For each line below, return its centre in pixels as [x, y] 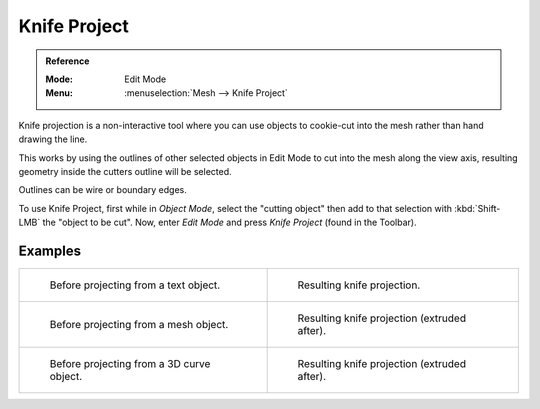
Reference [67, 61]
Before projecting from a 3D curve [130, 363]
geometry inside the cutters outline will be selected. [125, 171]
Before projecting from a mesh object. [139, 324]
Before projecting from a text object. [135, 285]
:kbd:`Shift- [477, 208]
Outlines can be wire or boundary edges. [102, 190]
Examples [50, 250]
